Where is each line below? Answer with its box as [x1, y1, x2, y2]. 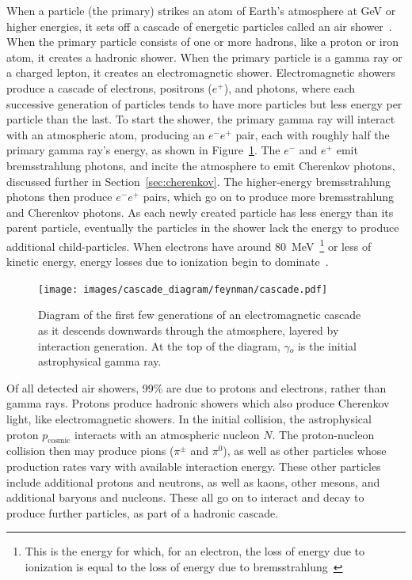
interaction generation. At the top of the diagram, [38, 337, 280, 354]
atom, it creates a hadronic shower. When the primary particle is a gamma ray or [6, 48, 402, 65]
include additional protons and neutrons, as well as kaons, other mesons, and [6, 473, 380, 490]
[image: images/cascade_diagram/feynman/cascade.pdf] [38, 283, 328, 295]
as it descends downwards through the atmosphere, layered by [38, 322, 339, 338]
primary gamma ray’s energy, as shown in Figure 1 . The [6, 142, 280, 158]
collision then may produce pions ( [6, 442, 174, 459]
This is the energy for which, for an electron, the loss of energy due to [25, 543, 365, 559]
